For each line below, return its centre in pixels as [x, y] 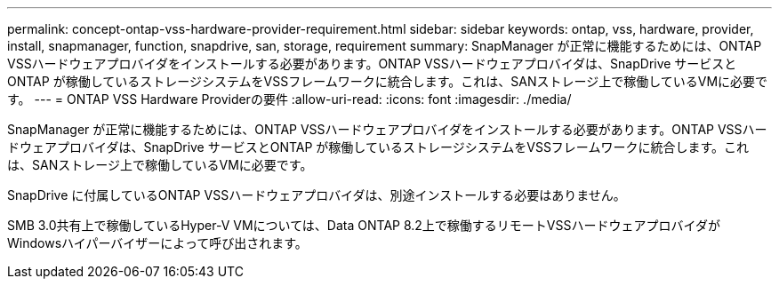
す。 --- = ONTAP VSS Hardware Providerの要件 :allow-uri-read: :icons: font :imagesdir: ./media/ [289, 99]
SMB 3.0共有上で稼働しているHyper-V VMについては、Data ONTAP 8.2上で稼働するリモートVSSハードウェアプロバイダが [364, 225]
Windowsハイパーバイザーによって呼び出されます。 [157, 243]
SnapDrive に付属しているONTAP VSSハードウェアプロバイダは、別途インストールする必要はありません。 [317, 195]
